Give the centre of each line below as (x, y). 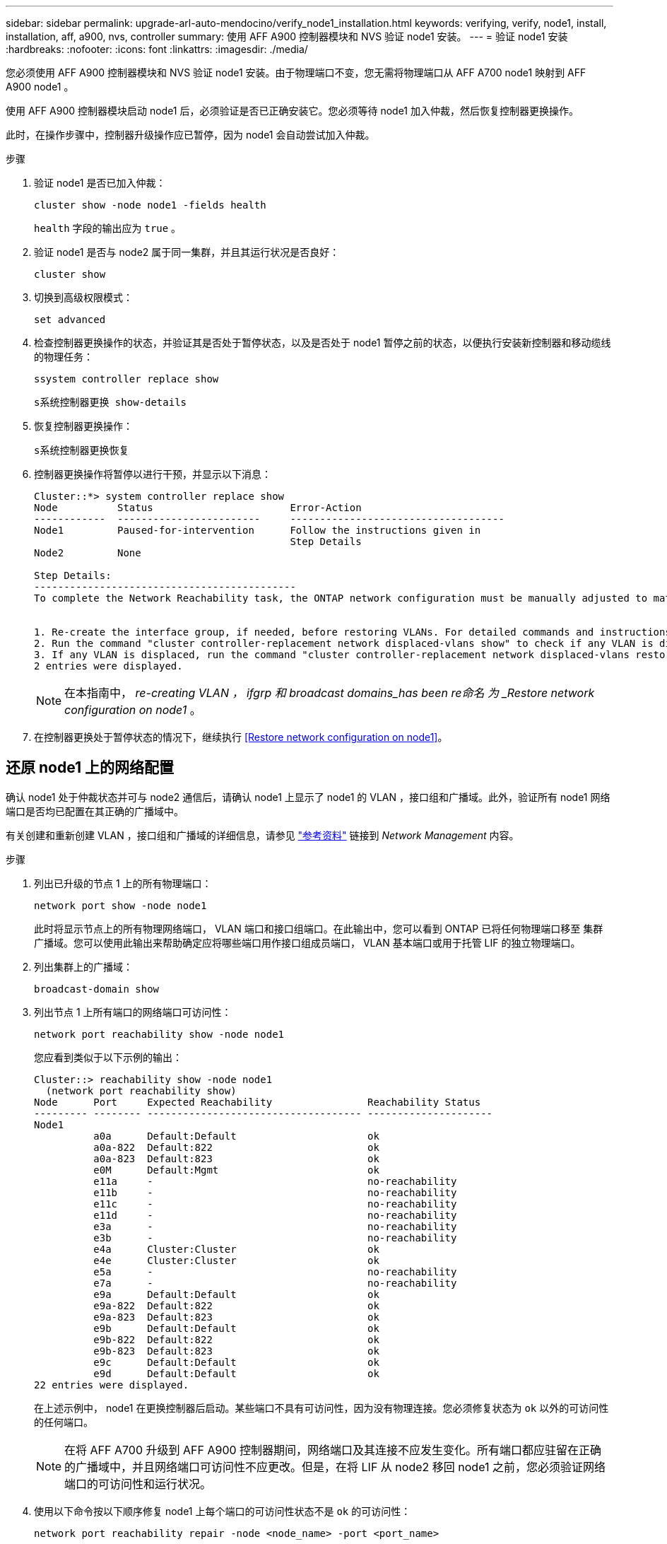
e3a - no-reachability (275, 1226)
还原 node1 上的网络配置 (90, 768)
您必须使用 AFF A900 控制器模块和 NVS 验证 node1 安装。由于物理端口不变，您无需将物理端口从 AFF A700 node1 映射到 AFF (296, 72)
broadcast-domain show (97, 989)
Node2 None (88, 553)
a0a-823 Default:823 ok (236, 1158)
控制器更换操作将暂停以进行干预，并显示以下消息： (153, 474)
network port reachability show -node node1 (159, 1034)
